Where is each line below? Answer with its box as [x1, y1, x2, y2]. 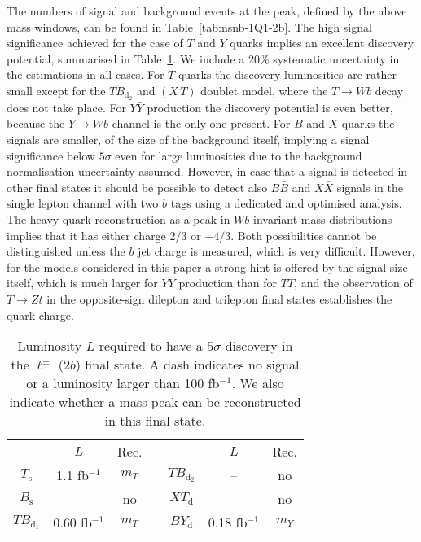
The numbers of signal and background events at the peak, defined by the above [7, 2, 407, 19]
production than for [178, 274, 278, 291]
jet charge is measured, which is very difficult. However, [138, 243, 415, 260]
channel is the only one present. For [112, 115, 291, 132]
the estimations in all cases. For [7, 66, 164, 83]
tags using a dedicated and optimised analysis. [170, 195, 402, 212]
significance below [7, 146, 95, 164]
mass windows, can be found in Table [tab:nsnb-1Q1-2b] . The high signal [7, 18, 372, 35]
